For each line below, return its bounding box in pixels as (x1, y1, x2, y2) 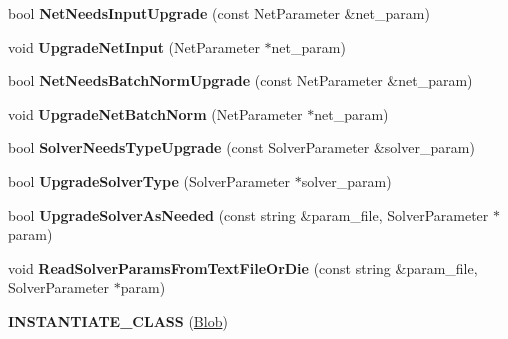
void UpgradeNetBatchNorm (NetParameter (8, 103, 303, 124)
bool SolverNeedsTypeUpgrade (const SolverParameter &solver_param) (8, 137, 475, 158)
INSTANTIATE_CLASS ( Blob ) (8, 310, 228, 331)
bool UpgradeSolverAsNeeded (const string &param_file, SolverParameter (8, 204, 489, 225)
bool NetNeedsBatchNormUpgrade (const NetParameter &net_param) (8, 70, 473, 91)
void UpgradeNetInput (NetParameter (8, 36, 260, 57)
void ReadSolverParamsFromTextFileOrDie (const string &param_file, (8, 257, 478, 278)
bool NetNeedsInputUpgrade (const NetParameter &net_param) (8, 3, 430, 23)
